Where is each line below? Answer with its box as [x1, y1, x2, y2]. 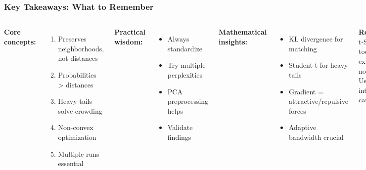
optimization [58, 131, 96, 142]
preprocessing [167, 96, 209, 106]
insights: [219, 36, 247, 46]
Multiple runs [58, 148, 99, 159]
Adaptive [289, 122, 317, 132]
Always [167, 34, 189, 44]
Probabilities [58, 70, 96, 80]
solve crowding [58, 105, 102, 116]
